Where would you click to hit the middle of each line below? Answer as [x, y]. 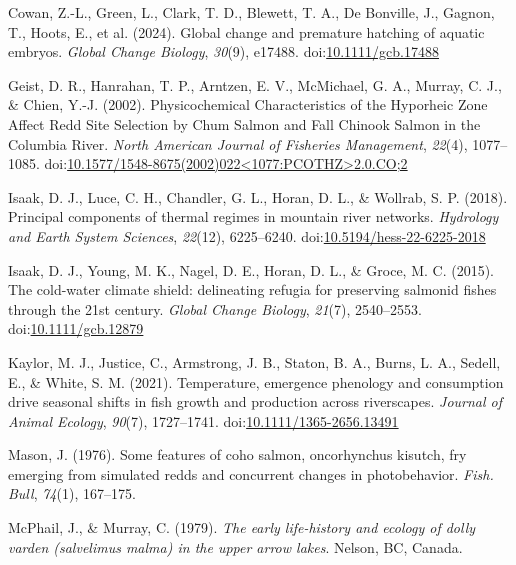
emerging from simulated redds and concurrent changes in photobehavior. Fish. [251, 473]
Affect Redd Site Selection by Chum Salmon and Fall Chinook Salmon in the [244, 123]
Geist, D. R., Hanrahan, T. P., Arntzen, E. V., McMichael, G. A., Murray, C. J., [255, 84]
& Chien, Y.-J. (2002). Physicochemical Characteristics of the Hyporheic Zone [248, 104]
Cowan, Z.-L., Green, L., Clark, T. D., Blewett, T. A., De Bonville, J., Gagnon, [251, 12]
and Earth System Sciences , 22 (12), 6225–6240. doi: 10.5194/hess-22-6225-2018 [247, 235]
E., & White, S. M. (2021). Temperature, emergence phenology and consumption [256, 381]
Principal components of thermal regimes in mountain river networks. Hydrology [253, 216]
